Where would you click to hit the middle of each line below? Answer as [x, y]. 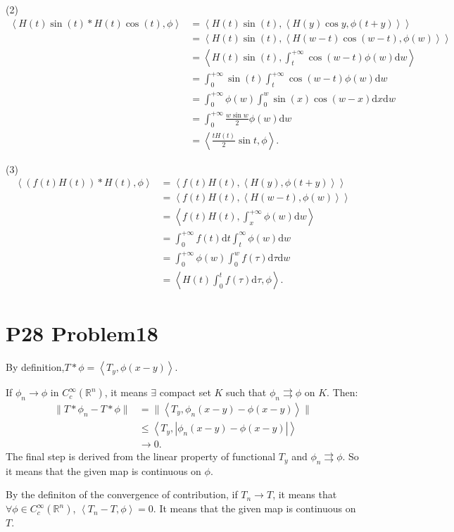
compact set [185, 392]
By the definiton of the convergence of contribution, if [122, 494]
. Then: [342, 392]
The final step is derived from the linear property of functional [141, 456]
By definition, [35, 367]
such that [246, 392]
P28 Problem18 [82, 333]
